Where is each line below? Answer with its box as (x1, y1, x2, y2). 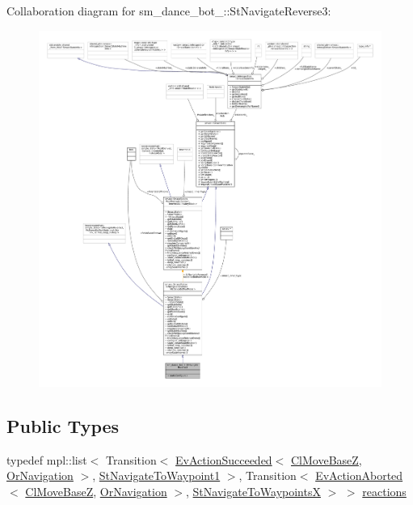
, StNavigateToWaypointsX (186, 482, 321, 499)
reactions (362, 482, 407, 499)
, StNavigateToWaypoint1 (92, 467, 221, 484)
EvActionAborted (315, 467, 403, 484)
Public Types (6, 413, 120, 438)
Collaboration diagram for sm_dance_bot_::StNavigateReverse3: (6, 2, 331, 19)
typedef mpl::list (6, 451, 87, 468)
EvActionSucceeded (175, 451, 272, 468)
